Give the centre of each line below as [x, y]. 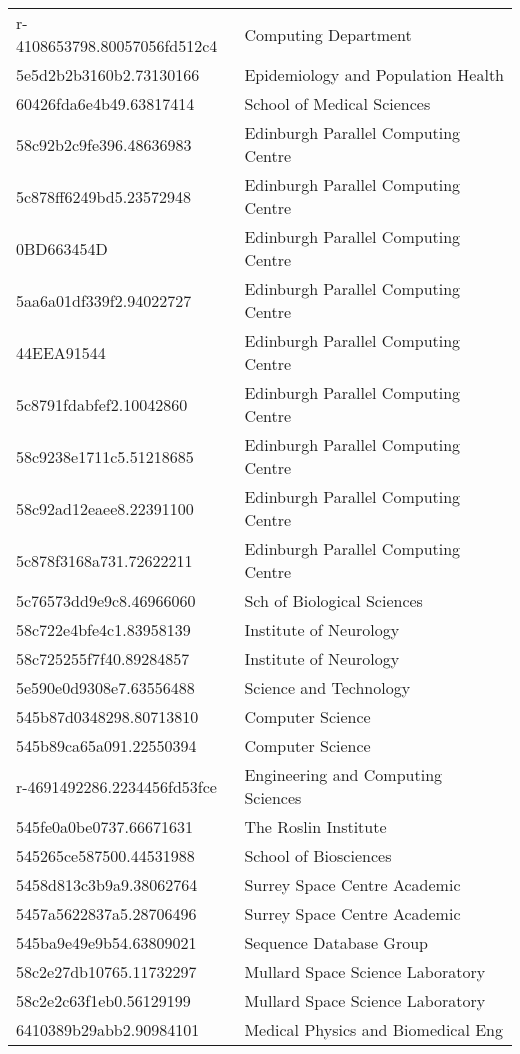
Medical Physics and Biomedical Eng [374, 1029]
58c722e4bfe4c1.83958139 [103, 629]
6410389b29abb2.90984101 [108, 1029]
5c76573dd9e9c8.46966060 [106, 600]
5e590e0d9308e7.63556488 [105, 687]
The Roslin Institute [315, 826]
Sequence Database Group [336, 942]
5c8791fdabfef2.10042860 [102, 404]
